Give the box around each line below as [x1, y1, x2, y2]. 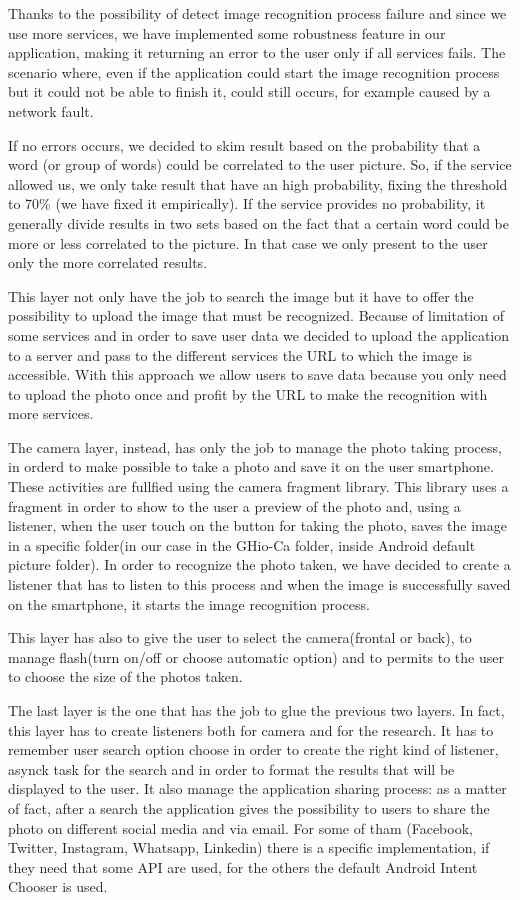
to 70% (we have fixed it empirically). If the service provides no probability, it [8, 193, 486, 214]
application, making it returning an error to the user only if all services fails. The [8, 42, 506, 63]
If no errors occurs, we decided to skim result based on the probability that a [8, 134, 481, 155]
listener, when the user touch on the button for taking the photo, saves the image [8, 515, 507, 536]
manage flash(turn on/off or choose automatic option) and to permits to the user [8, 646, 504, 667]
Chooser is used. [8, 876, 108, 897]
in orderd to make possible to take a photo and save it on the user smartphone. [8, 456, 494, 477]
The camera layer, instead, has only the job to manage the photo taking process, [8, 436, 502, 457]
